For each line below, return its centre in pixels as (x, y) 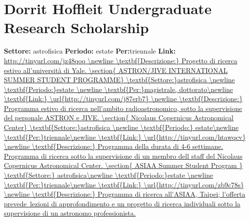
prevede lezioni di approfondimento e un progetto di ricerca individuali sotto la (122, 203)
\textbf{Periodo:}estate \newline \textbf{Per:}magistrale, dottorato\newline (118, 89)
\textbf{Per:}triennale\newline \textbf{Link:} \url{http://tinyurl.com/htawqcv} (125, 137)
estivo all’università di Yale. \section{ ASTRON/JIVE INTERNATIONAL (116, 70)
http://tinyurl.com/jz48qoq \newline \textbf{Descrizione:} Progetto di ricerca (121, 60)
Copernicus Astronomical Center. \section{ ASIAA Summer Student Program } (123, 165)
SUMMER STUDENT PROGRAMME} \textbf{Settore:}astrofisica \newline (119, 80)
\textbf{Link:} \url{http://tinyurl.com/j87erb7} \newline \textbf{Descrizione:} (123, 99)
